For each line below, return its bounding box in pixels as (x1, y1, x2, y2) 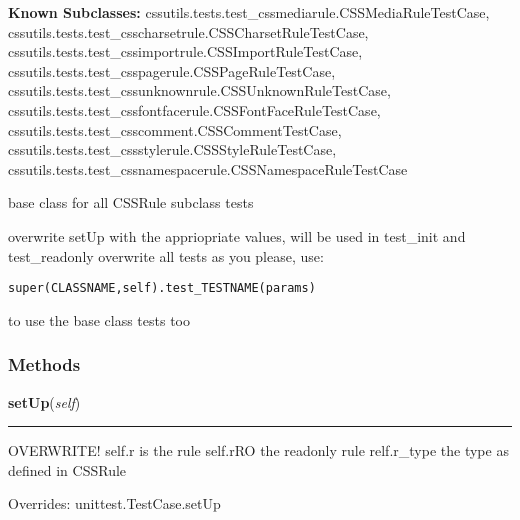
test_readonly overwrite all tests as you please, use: (8, 245, 324, 266)
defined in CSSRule (8, 459, 127, 480)
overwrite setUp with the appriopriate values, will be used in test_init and (8, 225, 466, 246)
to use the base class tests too (8, 309, 191, 330)
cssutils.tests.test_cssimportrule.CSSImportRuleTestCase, (8, 41, 363, 62)
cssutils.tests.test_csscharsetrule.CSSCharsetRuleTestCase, (8, 21, 369, 42)
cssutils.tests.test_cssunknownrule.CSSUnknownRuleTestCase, (8, 80, 391, 101)
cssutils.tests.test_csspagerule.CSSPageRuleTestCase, (8, 60, 336, 81)
